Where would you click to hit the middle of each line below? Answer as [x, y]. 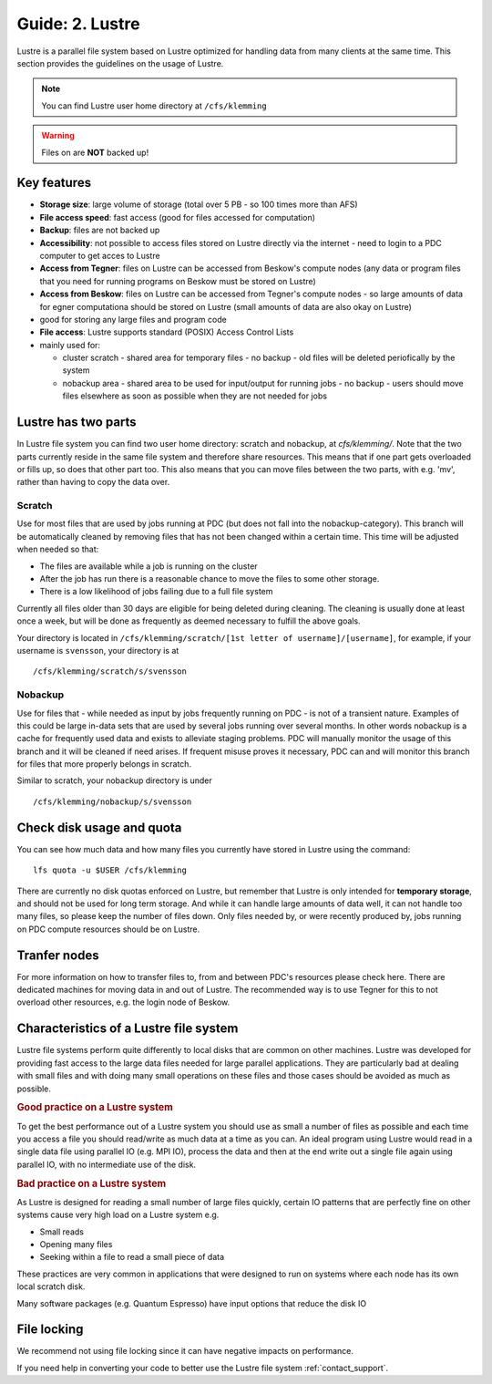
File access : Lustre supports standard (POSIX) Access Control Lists [167, 332]
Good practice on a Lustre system [95, 1108]
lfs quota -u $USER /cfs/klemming [110, 870]
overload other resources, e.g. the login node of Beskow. [123, 1002]
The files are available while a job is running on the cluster [149, 566]
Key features [54, 183]
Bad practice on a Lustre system [92, 1183]
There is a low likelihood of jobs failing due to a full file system [156, 592]
